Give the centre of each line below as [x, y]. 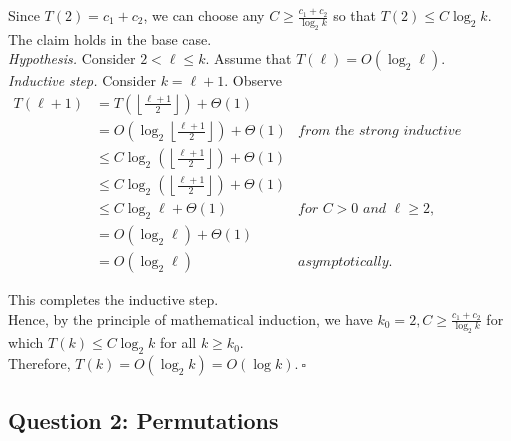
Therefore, [39, 363]
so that [355, 15]
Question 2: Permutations [143, 419]
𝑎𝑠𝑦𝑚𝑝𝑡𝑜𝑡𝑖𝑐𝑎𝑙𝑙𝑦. [345, 261]
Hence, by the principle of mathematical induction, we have [190, 318]
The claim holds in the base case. [110, 38]
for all [178, 342]
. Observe [253, 80]
